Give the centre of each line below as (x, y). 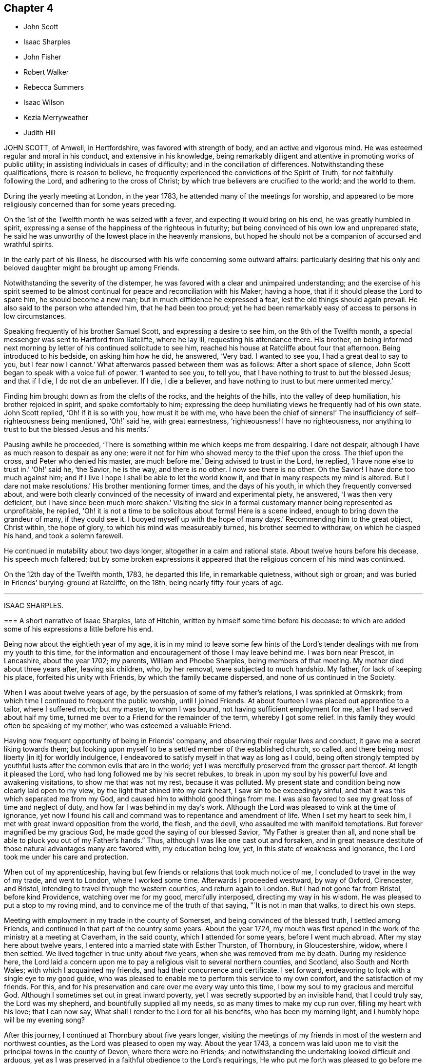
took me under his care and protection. (66, 857)
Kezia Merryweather (56, 118)
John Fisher (42, 57)
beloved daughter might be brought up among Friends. (92, 268)
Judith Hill (39, 133)
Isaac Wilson (44, 102)
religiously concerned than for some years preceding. (90, 205)
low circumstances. (35, 316)
